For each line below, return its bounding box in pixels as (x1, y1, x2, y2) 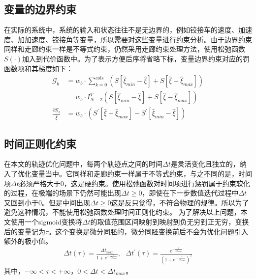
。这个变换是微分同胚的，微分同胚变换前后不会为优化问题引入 (48, 226, 249, 236)
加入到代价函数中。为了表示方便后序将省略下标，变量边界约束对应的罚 (22, 53, 250, 63)
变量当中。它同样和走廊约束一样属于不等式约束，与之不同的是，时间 (31, 168, 252, 179)
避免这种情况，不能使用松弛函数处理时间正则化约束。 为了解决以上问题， (4, 207, 241, 217)
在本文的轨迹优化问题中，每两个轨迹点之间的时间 (4, 159, 162, 169)
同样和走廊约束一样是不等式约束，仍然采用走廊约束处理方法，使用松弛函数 (4, 44, 245, 54)
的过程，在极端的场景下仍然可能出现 (4, 188, 121, 198)
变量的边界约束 (4, 1, 76, 17)
